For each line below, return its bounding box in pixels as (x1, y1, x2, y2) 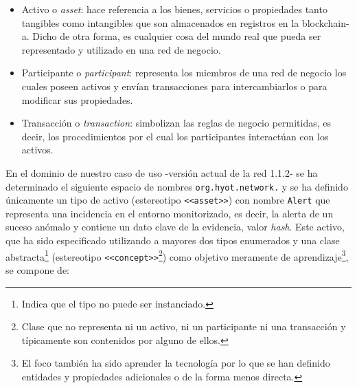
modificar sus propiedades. (21, 92, 133, 107)
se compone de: (5, 262, 70, 277)
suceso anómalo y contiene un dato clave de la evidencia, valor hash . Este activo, (5, 219, 345, 234)
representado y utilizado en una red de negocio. (21, 42, 221, 56)
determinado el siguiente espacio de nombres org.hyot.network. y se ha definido (5, 179, 348, 193)
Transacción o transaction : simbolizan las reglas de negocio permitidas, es (21, 116, 332, 130)
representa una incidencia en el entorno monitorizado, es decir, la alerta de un (5, 206, 334, 220)
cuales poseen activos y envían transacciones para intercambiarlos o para (21, 78, 327, 93)
